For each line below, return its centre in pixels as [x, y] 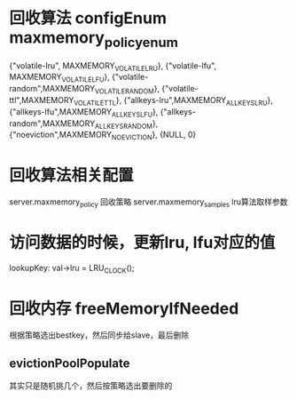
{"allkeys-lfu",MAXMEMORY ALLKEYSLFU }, [84, 112]
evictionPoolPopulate [70, 363]
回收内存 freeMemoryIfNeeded [124, 308]
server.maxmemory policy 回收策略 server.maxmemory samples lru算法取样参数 [148, 203]
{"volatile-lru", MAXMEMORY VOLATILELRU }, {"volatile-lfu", [113, 66]
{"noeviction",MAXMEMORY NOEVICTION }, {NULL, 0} [103, 136]
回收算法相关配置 [72, 176]
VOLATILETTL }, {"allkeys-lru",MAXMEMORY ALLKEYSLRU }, [173, 101]
